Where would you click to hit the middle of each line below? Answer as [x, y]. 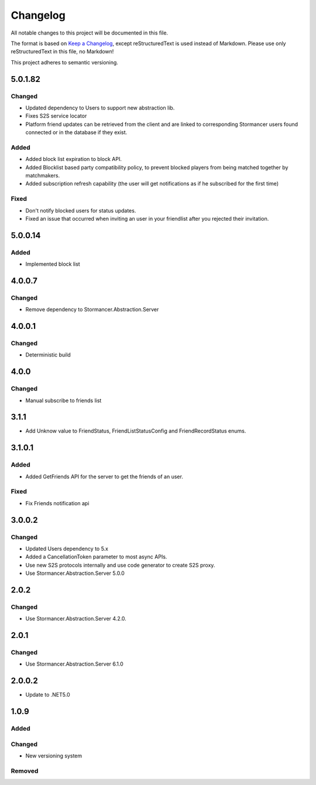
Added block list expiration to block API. [74, 159]
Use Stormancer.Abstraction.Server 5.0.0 [75, 573]
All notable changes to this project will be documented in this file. [90, 33]
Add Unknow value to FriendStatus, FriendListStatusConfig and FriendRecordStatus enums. [136, 431]
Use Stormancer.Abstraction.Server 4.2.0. [76, 619]
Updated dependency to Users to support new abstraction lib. [100, 108]
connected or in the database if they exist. [76, 132]
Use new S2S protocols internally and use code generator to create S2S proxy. [120, 565]
